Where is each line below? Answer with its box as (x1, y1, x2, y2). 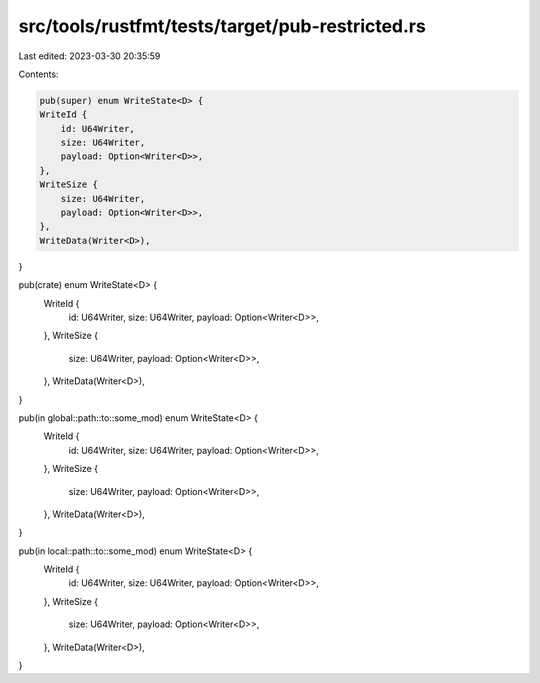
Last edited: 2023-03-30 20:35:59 (18, 50, 161, 62)
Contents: (18, 68, 59, 80)
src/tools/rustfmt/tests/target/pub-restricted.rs (18, 15, 427, 37)
